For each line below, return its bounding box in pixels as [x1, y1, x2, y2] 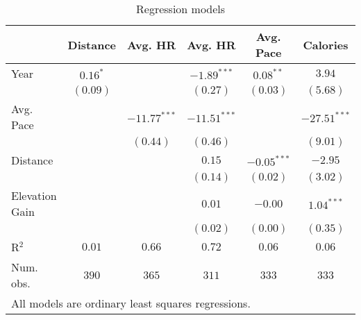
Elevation [11, 187, 57, 203]
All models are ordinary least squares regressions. [11, 295, 251, 311]
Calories [303, 36, 349, 53]
